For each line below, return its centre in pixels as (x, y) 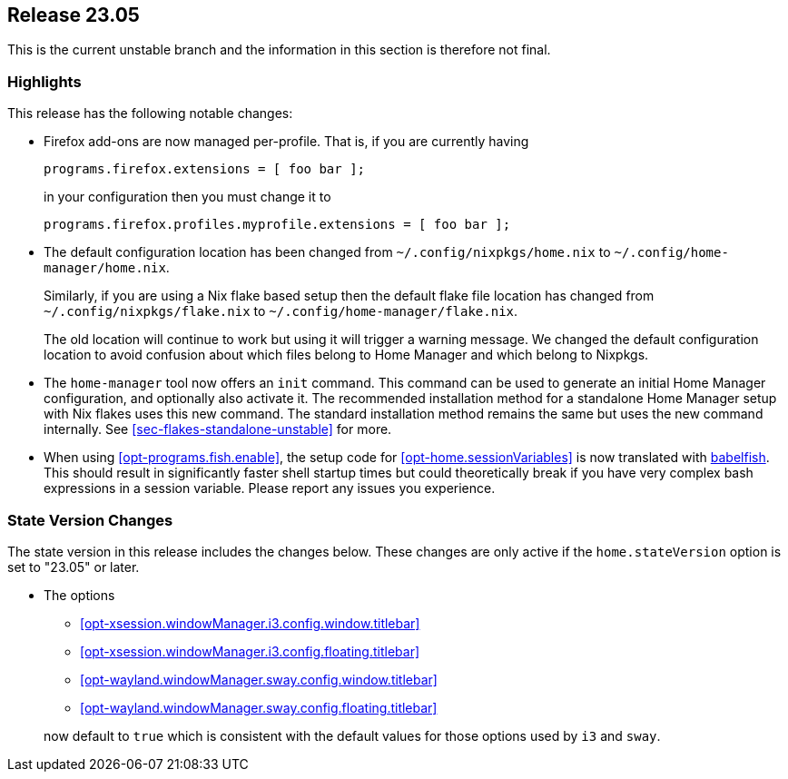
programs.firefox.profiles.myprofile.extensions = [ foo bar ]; (277, 225)
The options (79, 595)
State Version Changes (90, 520)
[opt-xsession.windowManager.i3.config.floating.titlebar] (250, 651)
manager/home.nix (105, 268)
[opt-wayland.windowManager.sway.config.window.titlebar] (259, 679)
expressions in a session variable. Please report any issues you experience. (270, 488)
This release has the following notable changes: (150, 113)
